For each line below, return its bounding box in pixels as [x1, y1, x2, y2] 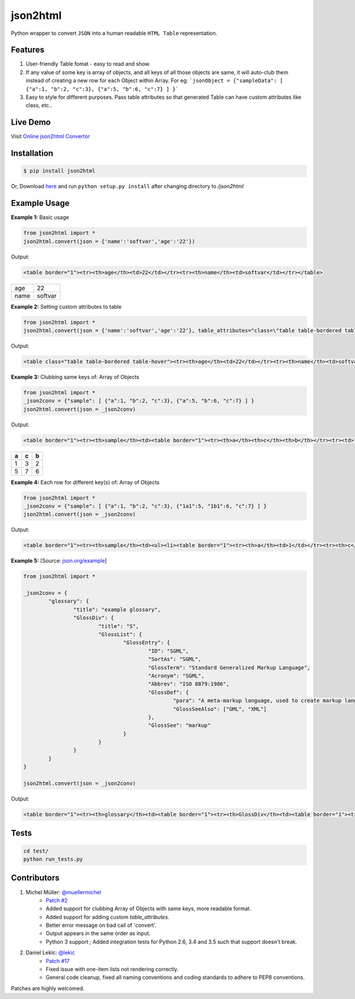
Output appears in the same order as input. [46, 930, 151, 937]
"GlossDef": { [148, 689, 189, 696]
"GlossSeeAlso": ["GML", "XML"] [173, 706, 267, 712]
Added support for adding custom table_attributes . [46, 913, 170, 920]
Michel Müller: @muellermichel [25, 888, 102, 895]
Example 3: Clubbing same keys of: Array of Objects [11, 373, 140, 380]
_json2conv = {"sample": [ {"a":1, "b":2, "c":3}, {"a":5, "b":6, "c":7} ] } [23, 397, 254, 405]
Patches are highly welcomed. [11, 985, 85, 992]
